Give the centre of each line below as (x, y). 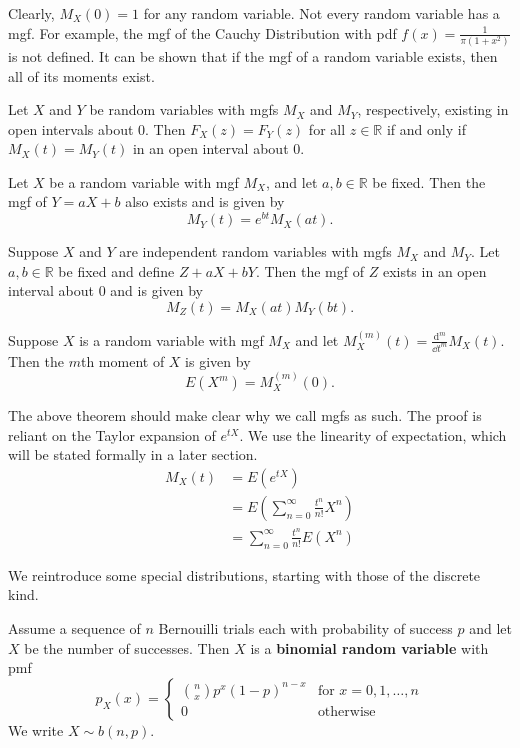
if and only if (426, 128)
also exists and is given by (205, 201)
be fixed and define (116, 270)
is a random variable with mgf (171, 339)
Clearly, (31, 13)
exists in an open (434, 270)
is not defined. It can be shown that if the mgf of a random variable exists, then (253, 55)
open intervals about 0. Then (97, 128)
